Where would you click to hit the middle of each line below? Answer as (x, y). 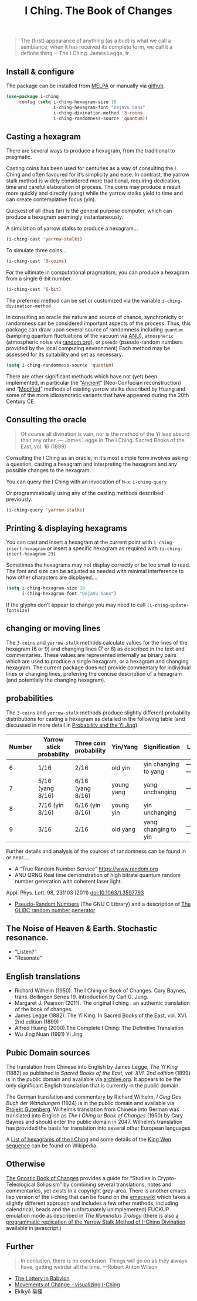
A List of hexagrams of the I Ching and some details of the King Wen (89, 1139)
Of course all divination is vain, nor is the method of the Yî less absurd (105, 434)
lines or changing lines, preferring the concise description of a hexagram (94, 673)
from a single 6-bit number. (39, 278)
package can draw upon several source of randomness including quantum (94, 329)
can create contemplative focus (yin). (51, 199)
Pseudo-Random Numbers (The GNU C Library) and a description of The (103, 904)
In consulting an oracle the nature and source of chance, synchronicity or (95, 317)
